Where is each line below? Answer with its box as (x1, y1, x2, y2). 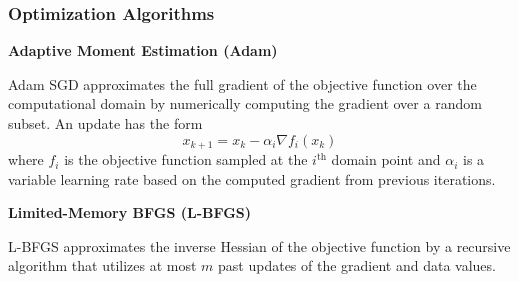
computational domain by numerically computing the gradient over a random (8, 93, 482, 114)
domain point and (331, 149, 441, 170)
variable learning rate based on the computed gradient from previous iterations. (8, 168, 496, 189)
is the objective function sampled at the (64, 149, 308, 170)
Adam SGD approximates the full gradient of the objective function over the (8, 73, 477, 94)
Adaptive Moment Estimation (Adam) (8, 40, 278, 61)
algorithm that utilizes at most (8, 255, 197, 276)
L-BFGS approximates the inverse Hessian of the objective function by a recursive (8, 235, 511, 256)
